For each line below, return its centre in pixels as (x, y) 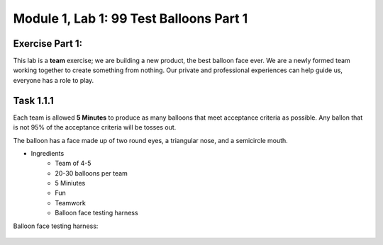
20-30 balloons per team (91, 173)
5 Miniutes (70, 183)
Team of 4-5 (73, 164)
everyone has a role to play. (54, 80)
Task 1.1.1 (33, 100)
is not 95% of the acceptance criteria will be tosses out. (95, 127)
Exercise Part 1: (48, 44)
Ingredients (48, 153)
